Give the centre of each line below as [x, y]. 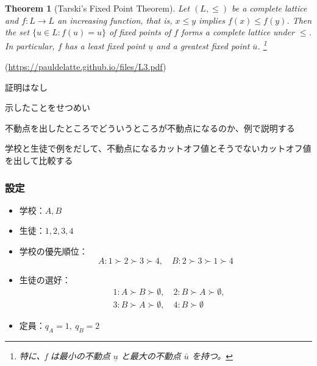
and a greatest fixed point [203, 46]
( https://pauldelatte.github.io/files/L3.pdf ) [86, 67]
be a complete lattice [269, 8]
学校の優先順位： [53, 251]
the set [17, 32]
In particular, [30, 46]
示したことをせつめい [48, 107]
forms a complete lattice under [238, 32]
